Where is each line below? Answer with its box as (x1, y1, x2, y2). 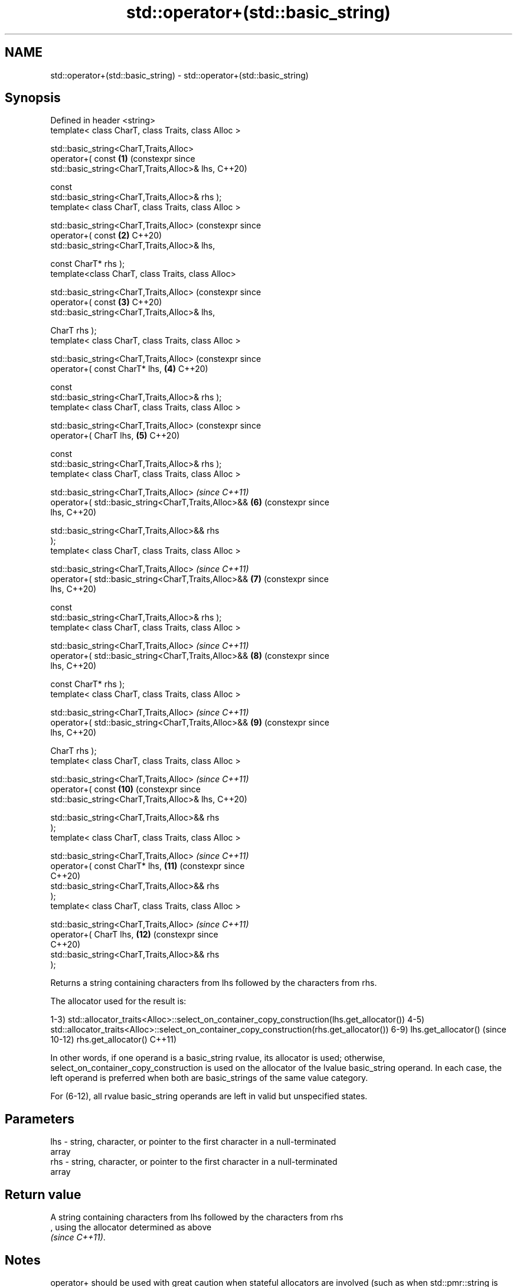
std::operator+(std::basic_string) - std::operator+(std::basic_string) (50, 70, 309, 80)
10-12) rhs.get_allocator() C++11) (50, 1034, 177, 1045)
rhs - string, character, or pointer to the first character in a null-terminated (50, 1157, 338, 1167)
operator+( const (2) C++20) (50, 230, 162, 241)
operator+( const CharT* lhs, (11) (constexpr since (50, 861, 245, 871)
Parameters (5, 1111, 74, 1126)
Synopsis (5, 90, 61, 106)
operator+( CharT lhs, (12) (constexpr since (50, 929, 218, 940)
